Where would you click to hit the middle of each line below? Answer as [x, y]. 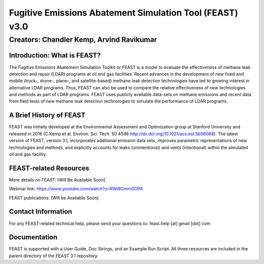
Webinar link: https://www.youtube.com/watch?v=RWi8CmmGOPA [76, 189]
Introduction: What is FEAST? [55, 55]
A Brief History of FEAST [47, 115]
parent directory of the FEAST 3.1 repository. [54, 256]
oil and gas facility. [28, 154]
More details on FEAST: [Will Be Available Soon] [57, 180]
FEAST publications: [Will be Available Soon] [54, 198]
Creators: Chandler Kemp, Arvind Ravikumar [83, 40]
